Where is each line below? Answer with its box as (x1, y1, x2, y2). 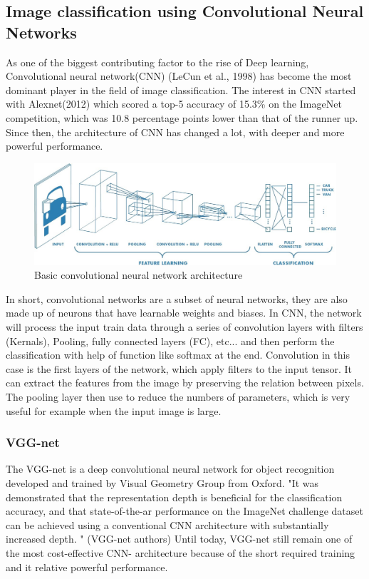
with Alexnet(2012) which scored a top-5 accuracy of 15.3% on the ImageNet (6, 96, 342, 111)
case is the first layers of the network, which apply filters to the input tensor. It (6, 361, 352, 376)
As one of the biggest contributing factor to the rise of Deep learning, (6, 54, 309, 69)
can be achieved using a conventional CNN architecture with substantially (6, 517, 329, 532)
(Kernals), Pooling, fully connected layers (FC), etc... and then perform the (6, 333, 335, 348)
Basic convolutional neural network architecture (34, 267, 243, 282)
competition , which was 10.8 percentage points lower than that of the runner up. (6, 110, 358, 125)
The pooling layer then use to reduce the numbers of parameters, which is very (6, 389, 350, 404)
